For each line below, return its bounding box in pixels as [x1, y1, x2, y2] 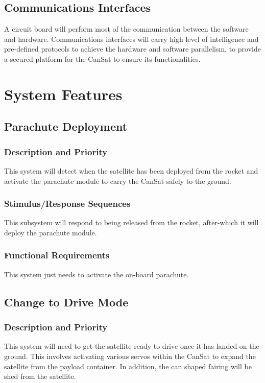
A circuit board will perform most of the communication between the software [4, 23, 249, 34]
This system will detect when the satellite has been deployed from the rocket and [4, 165, 258, 176]
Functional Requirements [4, 249, 110, 261]
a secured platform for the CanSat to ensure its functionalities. [4, 53, 201, 64]
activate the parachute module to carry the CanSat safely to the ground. [4, 175, 231, 186]
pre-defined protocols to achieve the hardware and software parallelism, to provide [4, 43, 261, 54]
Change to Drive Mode [4, 294, 129, 309]
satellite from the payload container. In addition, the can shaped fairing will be [4, 361, 252, 371]
